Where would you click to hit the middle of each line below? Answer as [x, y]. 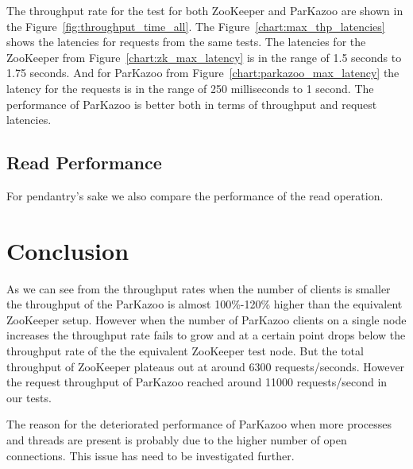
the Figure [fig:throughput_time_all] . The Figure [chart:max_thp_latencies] [196, 26]
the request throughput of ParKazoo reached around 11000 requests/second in [197, 382]
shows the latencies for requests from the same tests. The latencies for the [186, 42]
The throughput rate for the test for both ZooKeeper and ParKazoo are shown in [205, 10]
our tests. [29, 397]
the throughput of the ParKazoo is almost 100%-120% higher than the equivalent [205, 304]
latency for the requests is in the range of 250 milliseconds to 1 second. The [190, 88]
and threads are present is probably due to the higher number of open [177, 440]
